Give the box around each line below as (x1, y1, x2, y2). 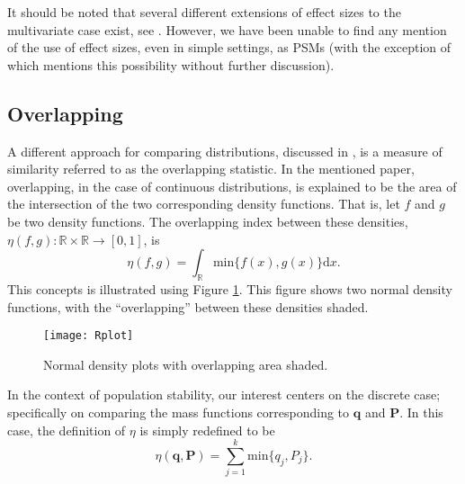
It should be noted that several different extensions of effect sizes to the (7, 3, 401, 21)
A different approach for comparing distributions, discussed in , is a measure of (7, 141, 443, 160)
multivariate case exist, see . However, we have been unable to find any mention (7, 20, 447, 39)
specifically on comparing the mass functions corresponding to (7, 402, 350, 421)
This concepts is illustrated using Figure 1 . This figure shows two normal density (7, 279, 452, 298)
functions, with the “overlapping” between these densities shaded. (7, 297, 369, 316)
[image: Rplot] (43, 329, 134, 343)
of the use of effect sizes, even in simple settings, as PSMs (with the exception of (7, 38, 452, 57)
